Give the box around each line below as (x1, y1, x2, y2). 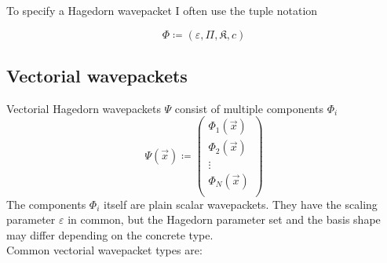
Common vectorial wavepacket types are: (6, 242, 203, 258)
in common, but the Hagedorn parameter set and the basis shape (68, 211, 381, 228)
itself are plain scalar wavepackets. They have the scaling (104, 195, 378, 212)
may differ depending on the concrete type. (6, 226, 214, 243)
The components (6, 195, 86, 212)
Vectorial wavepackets (6, 63, 188, 87)
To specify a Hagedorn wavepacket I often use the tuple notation (6, 2, 318, 18)
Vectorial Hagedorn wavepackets (6, 100, 161, 116)
